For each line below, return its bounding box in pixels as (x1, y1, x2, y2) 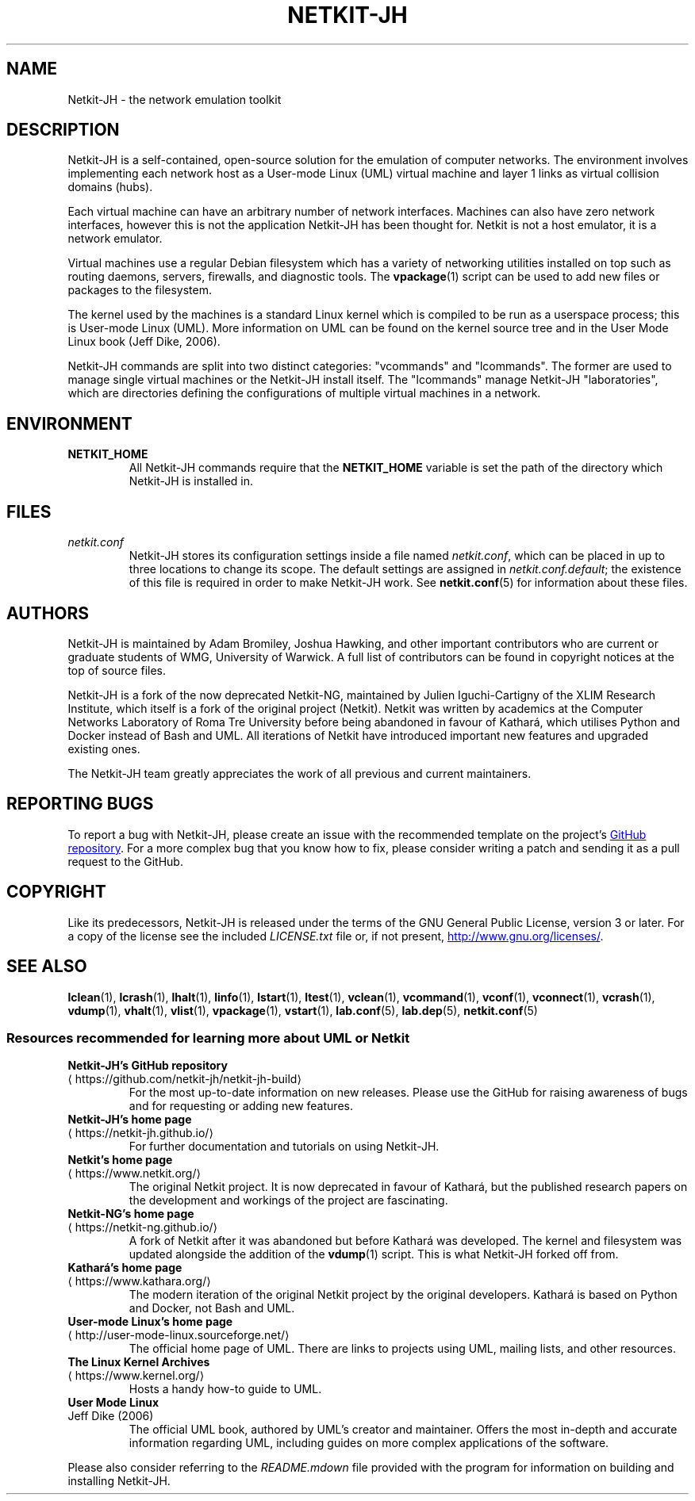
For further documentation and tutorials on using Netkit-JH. (129, 1139, 440, 1154)
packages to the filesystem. (67, 283, 212, 297)
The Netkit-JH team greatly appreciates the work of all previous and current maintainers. (67, 766, 532, 780)
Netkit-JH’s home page (67, 1112, 192, 1127)
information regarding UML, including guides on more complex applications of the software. (129, 1436, 609, 1450)
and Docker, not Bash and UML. (129, 1301, 295, 1315)
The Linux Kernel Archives (67, 1355, 210, 1369)
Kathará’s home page (67, 1261, 182, 1275)
